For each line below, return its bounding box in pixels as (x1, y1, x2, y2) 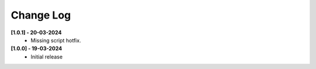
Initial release (30, 53, 63, 60)
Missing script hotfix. (30, 37, 81, 43)
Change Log (11, 9, 71, 21)
